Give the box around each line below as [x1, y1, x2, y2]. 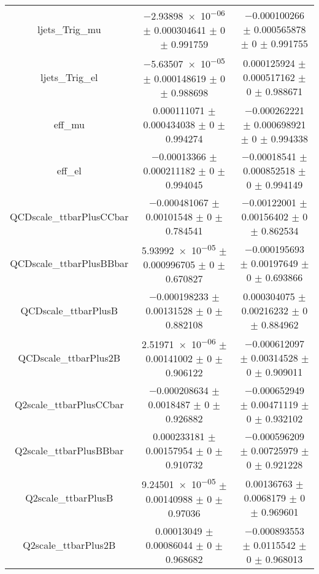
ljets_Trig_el [40, 69, 98, 84]
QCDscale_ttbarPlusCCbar [10, 209, 129, 223]
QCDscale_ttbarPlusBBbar [10, 256, 129, 271]
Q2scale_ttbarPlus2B [23, 537, 116, 552]
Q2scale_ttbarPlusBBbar [15, 443, 124, 458]
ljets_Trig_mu [37, 21, 101, 36]
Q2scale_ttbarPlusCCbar [14, 397, 124, 412]
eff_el [56, 163, 82, 177]
